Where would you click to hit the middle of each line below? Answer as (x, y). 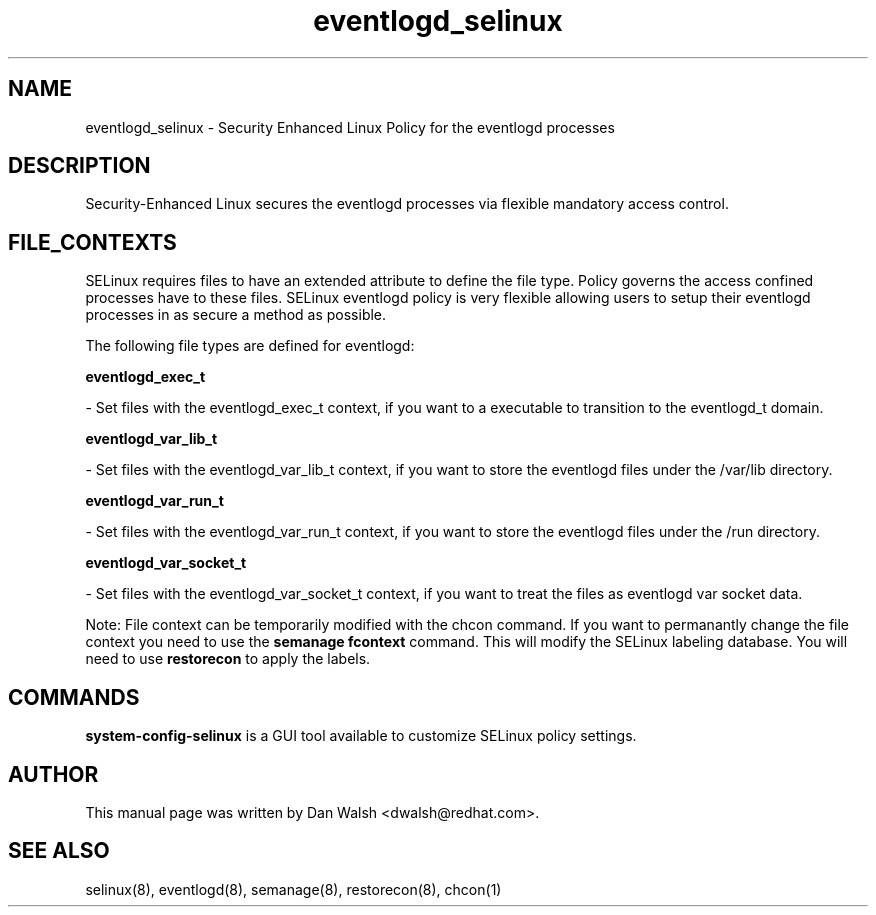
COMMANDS (74, 697)
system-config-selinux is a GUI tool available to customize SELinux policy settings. (361, 736)
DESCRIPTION (79, 166)
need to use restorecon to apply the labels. (228, 659)
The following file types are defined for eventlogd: (250, 346)
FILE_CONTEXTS (92, 242)
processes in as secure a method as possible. (236, 315)
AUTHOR (53, 774)
